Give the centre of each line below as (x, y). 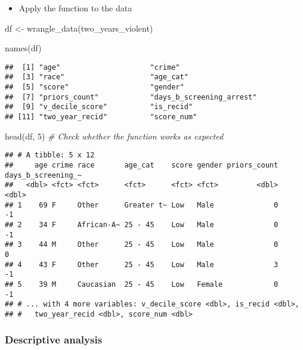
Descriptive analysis (54, 340)
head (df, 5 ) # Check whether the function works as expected (114, 136)
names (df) (23, 48)
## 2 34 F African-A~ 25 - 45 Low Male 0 (142, 224)
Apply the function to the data (75, 8)
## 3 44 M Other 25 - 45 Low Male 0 (142, 245)
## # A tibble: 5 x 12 (50, 155)
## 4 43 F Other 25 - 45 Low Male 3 (142, 264)
